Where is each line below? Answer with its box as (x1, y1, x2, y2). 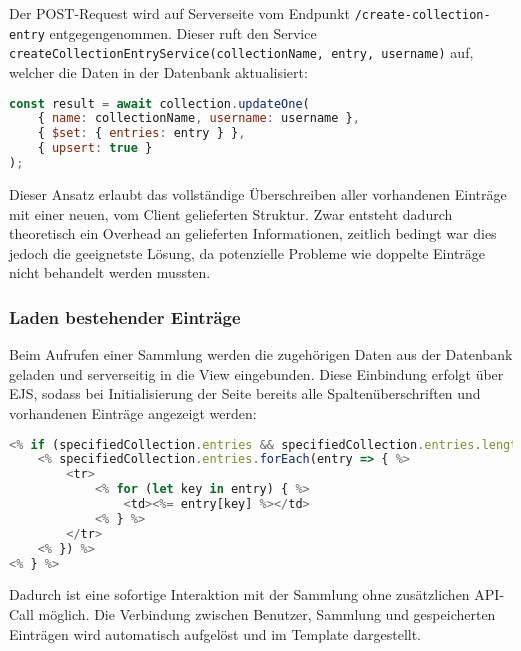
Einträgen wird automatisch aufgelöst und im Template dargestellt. (9, 623, 422, 644)
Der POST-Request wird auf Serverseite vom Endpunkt (9, 3, 350, 23)
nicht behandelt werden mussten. (9, 262, 211, 283)
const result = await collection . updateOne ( (9, 96, 310, 111)
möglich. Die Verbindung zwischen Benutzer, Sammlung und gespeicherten (38, 603, 496, 624)
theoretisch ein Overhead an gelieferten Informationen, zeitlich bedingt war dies (9, 223, 497, 244)
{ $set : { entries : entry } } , (37, 126, 246, 141)
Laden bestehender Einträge (9, 304, 241, 329)
